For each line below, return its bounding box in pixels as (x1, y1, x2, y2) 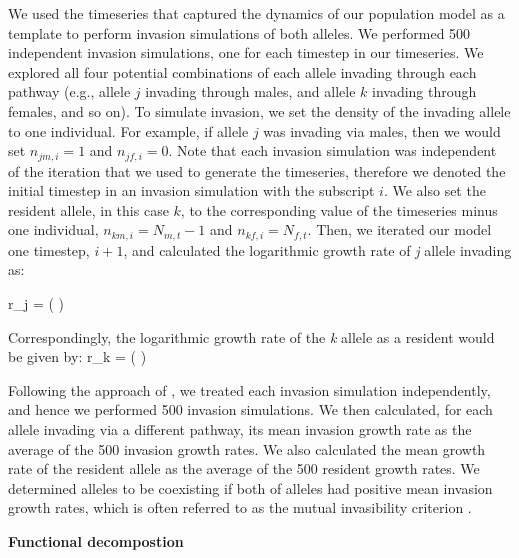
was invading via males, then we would (263, 120, 501, 141)
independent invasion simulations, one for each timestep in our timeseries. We (8, 42, 484, 63)
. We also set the (383, 180, 486, 201)
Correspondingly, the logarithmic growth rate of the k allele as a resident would (8, 326, 495, 347)
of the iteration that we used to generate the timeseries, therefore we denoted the (8, 160, 506, 181)
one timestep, (8, 239, 90, 260)
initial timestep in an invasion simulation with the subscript (8, 180, 375, 201)
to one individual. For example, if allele (8, 120, 249, 141)
